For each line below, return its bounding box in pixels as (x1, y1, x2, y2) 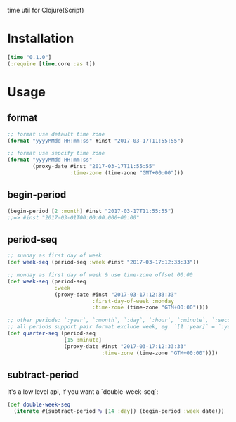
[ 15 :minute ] (63, 336, 102, 343)
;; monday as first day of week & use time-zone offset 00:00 (7, 271, 193, 279)
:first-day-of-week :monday (92, 298, 174, 305)
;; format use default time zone (7, 130, 105, 138)
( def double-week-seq (7, 401, 71, 409)
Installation (7, 31, 74, 46)
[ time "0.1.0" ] (7, 53, 52, 60)
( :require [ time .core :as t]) (7, 60, 96, 68)
